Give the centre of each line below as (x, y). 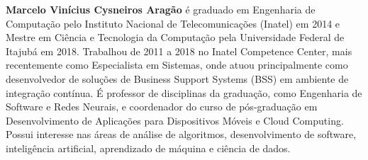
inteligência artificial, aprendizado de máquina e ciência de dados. (148, 148)
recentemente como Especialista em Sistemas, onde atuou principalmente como (177, 65)
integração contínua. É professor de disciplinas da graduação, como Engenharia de (184, 92)
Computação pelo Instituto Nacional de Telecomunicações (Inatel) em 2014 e (173, 23)
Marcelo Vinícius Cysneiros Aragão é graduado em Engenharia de (161, 9)
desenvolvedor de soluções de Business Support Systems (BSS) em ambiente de (177, 78)
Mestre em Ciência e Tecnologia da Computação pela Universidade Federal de (175, 37)
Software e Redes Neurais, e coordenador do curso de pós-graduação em (162, 107)
